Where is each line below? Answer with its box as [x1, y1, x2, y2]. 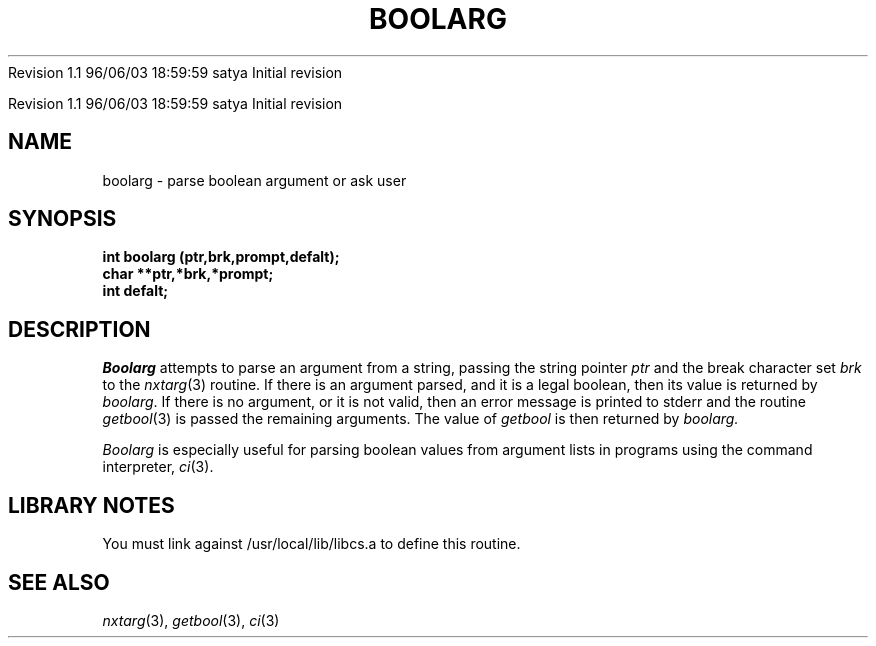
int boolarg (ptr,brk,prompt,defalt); [102, 248, 340, 266]
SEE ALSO [8, 569, 110, 595]
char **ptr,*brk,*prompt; [102, 265, 274, 283]
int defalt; [102, 282, 169, 300]
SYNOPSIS [8, 206, 117, 232]
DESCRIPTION [8, 316, 151, 342]
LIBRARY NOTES [8, 492, 175, 518]
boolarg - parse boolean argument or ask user [102, 171, 407, 189]
